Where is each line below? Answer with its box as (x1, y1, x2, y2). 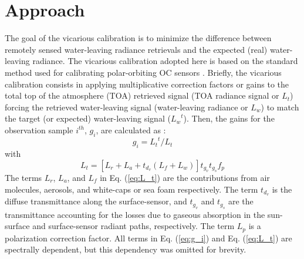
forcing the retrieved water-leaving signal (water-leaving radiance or (5, 100, 248, 113)
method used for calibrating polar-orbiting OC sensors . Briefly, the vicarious (5, 66, 282, 78)
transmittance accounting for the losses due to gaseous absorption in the (5, 208, 265, 220)
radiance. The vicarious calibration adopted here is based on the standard (32, 55, 298, 67)
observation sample (5, 123, 73, 136)
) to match (261, 100, 299, 113)
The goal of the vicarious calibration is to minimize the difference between (5, 32, 272, 44)
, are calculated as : (96, 123, 166, 136)
